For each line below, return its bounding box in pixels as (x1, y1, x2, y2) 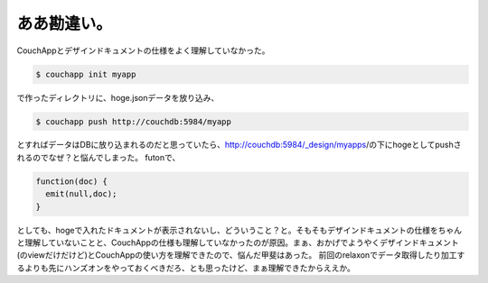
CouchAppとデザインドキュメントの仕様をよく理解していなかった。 (16, 45, 270, 56)
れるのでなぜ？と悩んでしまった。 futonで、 (16, 151, 181, 162)
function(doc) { (35, 176, 108, 187)
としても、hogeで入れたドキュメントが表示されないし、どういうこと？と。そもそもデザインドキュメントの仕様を (16, 224, 438, 235)
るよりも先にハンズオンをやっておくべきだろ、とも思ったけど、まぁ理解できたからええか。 (16, 262, 356, 273)
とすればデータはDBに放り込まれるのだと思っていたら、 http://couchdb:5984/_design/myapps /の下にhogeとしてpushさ (16, 140, 462, 151)
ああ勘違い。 (16, 14, 113, 33)
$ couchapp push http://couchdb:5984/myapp (35, 116, 232, 126)
